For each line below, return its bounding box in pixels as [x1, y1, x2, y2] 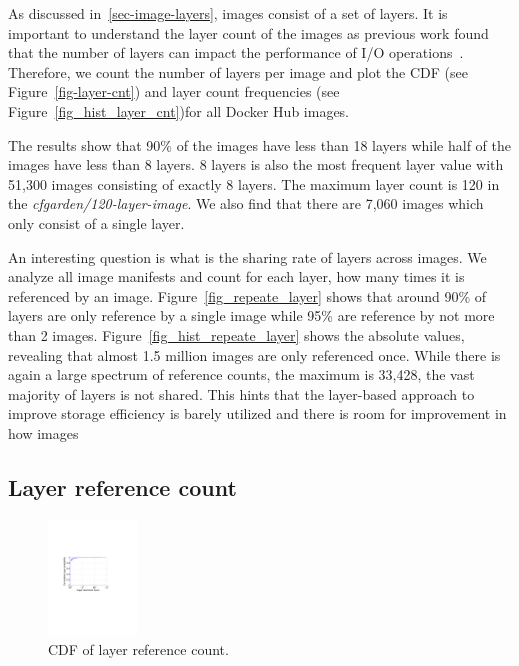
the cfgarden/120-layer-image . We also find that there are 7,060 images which [8, 193, 484, 214]
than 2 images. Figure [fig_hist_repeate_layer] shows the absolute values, [8, 324, 465, 345]
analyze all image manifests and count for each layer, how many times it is [8, 266, 465, 287]
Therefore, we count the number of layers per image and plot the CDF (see [8, 61, 468, 82]
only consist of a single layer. [8, 212, 185, 233]
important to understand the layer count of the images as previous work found [8, 22, 489, 43]
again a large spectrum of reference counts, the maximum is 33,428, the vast [8, 364, 475, 385]
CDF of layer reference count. [48, 638, 229, 659]
